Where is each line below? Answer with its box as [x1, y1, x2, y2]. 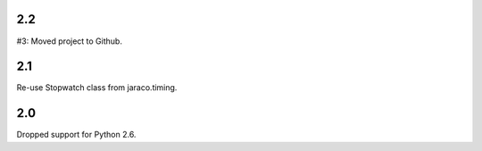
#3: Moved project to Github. [16, 36, 122, 46]
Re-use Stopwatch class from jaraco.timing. [16, 82, 178, 93]
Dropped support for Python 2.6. [16, 130, 137, 140]
